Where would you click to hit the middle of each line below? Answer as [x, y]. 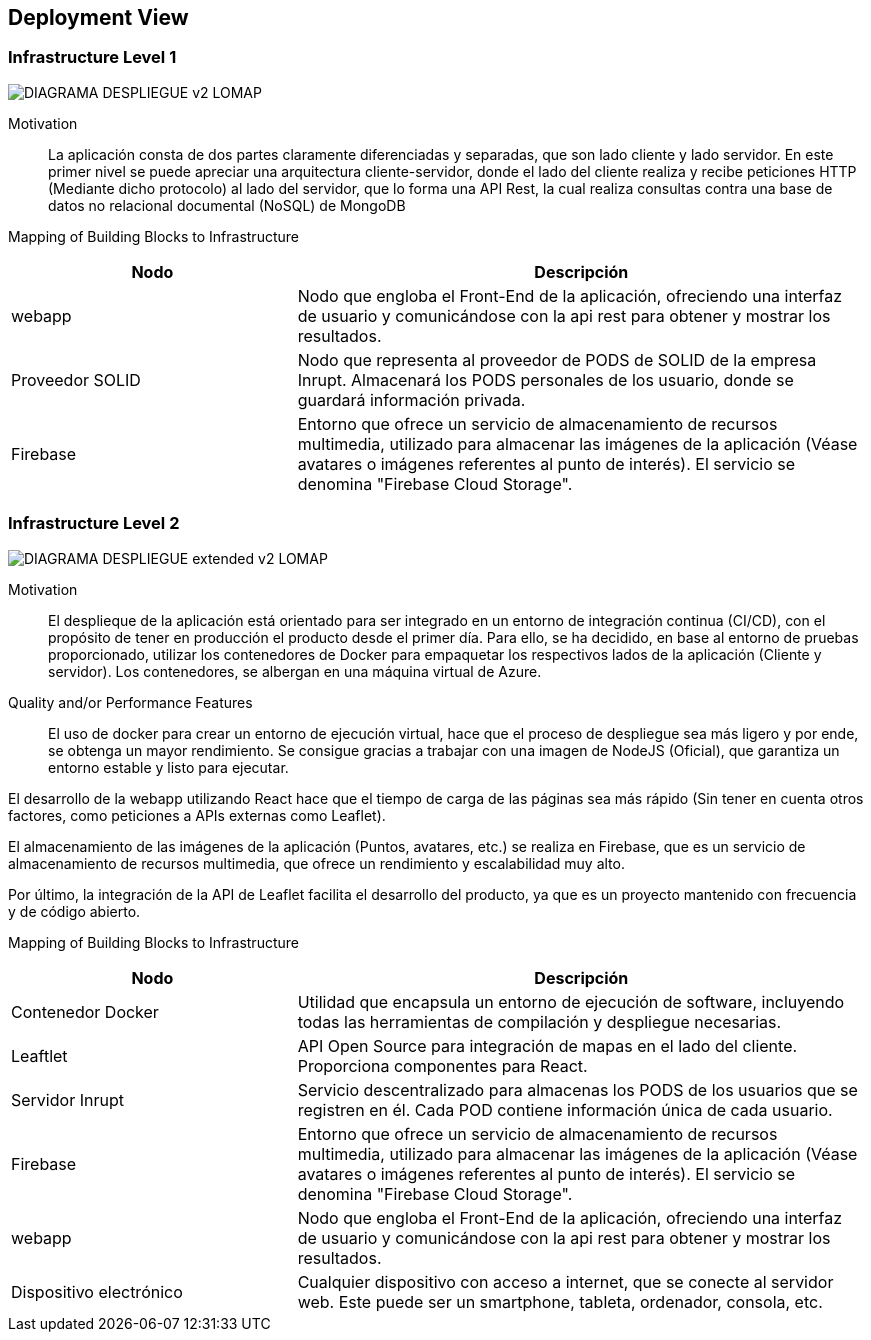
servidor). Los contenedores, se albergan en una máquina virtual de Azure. [295, 671]
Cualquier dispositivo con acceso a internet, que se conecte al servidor [565, 1281]
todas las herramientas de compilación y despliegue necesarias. [539, 1021]
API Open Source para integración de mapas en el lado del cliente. [547, 1045]
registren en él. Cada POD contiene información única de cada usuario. [565, 1109]
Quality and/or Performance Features [130, 702]
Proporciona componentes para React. [442, 1065]
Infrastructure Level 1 [92, 57]
